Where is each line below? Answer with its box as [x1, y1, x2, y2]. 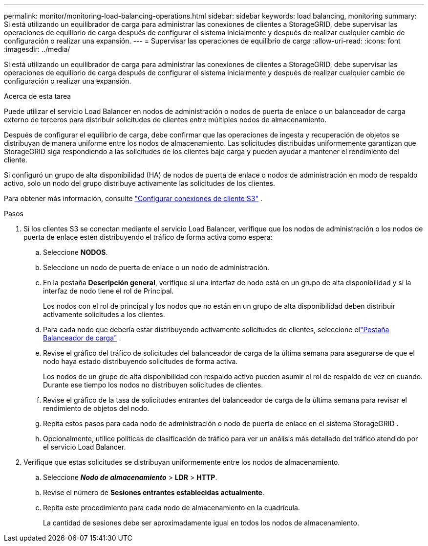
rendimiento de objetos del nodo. [43, 404, 150, 412]
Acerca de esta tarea [4, 92, 71, 100]
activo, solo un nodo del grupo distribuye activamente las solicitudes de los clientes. [4, 179, 275, 187]
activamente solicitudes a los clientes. [43, 310, 165, 318]
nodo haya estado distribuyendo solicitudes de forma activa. [43, 357, 238, 365]
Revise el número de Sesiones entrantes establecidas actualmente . [43, 488, 264, 497]
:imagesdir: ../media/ [4, 45, 70, 53]
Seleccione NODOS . [43, 248, 108, 256]
